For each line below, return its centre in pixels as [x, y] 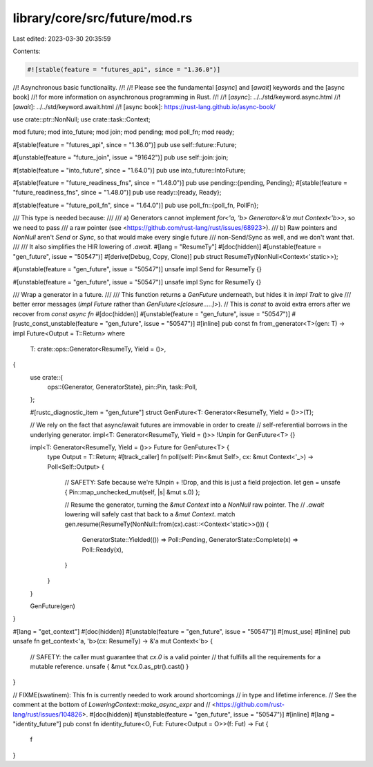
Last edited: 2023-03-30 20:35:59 [62, 39]
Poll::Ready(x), [103, 550]
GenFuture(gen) [53, 606]
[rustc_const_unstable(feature [55, 324]
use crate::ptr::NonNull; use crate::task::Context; [82, 119]
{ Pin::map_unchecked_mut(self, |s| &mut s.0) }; [132, 492]
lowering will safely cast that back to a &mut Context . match [150, 514]
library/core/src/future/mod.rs [103, 18]
